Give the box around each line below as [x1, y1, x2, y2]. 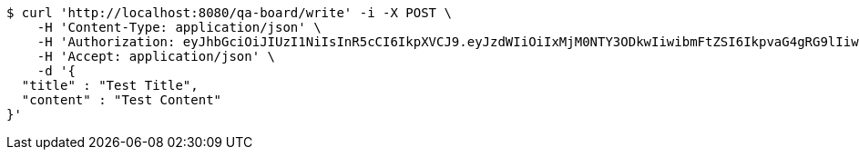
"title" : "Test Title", [21, 78, 199, 93]
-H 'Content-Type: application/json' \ [36, 20, 322, 34]
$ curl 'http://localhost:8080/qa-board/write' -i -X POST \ [6, 5, 452, 20]
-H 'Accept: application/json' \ [36, 49, 276, 64]
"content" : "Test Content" [21, 93, 222, 107]
